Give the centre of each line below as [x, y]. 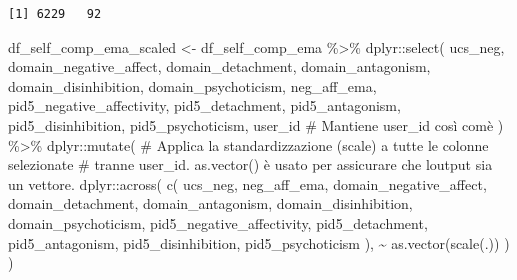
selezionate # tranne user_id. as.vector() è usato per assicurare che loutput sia [250, 164]
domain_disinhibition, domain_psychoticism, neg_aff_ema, [192, 85]
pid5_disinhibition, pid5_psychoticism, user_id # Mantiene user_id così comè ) [256, 124]
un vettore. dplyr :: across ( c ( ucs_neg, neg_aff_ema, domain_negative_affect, [247, 183]
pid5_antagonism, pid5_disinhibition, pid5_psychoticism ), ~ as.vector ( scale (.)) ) [259, 242]
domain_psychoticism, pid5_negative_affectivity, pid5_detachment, [218, 222]
